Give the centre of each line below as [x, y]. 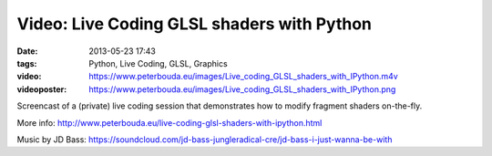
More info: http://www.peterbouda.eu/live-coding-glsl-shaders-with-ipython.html [169, 122]
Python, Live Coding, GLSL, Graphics [158, 63]
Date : [27, 51]
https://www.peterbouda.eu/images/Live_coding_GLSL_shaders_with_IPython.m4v [243, 77]
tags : [27, 63]
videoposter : [42, 89]
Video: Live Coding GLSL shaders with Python [195, 24]
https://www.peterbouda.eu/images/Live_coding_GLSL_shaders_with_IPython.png [242, 89]
